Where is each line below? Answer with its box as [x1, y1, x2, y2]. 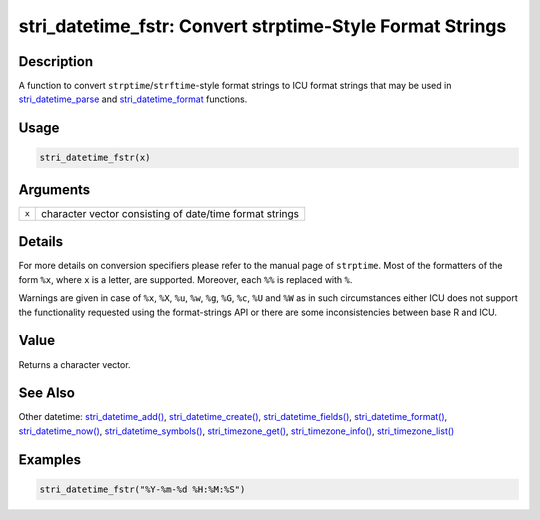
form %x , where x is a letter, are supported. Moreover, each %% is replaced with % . [18, 273, 353, 285]
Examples [18, 451, 82, 468]
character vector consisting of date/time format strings [41, 206, 300, 220]
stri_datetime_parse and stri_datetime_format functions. [18, 93, 248, 105]
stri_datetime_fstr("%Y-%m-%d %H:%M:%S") [39, 483, 246, 495]
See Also [18, 385, 75, 402]
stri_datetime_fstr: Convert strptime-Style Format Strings [18, 15, 507, 37]
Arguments [18, 181, 91, 198]
